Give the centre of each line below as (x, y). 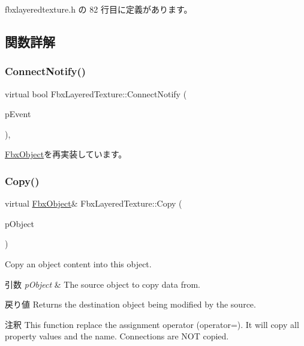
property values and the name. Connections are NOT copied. (117, 336)
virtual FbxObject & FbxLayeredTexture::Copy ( (94, 203)
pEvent (18, 114)
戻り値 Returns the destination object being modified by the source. (130, 304)
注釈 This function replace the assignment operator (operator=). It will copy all (152, 324)
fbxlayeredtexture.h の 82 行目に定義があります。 (99, 9)
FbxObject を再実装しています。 (66, 154)
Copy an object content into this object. (78, 263)
